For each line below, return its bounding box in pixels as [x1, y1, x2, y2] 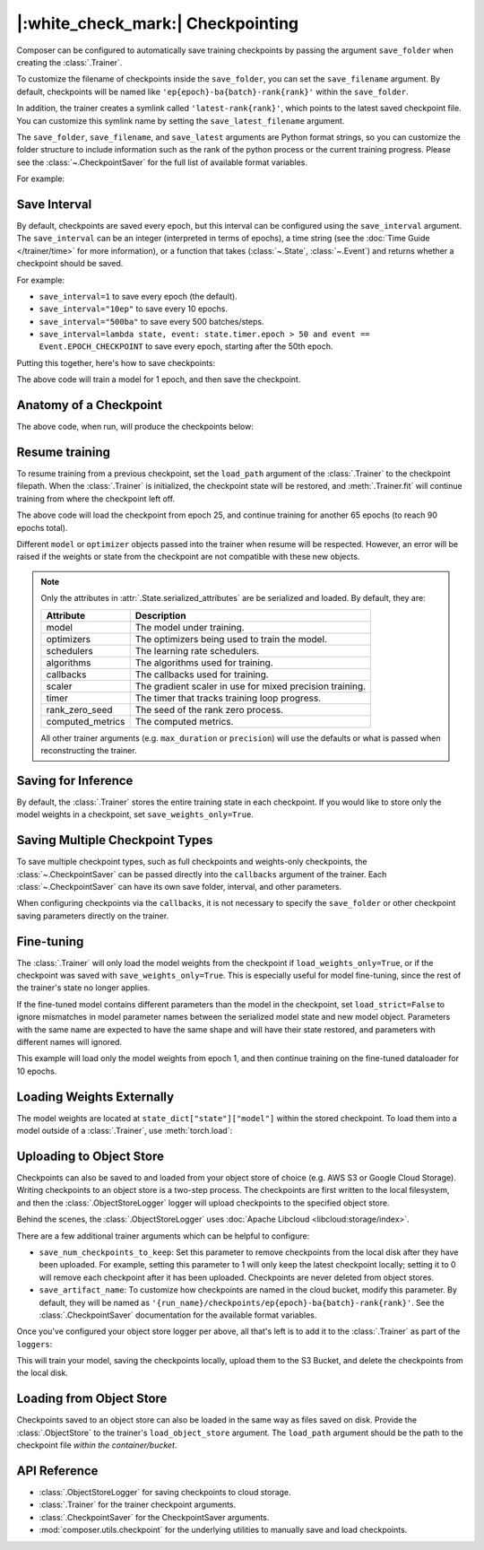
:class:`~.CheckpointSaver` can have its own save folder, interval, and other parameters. [16, 881, 342, 892]
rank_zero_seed [46, 703, 113, 716]
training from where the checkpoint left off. [16, 493, 175, 504]
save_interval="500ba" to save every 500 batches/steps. [39, 316, 264, 327]
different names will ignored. [16, 1037, 123, 1047]
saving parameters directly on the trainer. [16, 910, 169, 921]
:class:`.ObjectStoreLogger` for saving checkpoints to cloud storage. [39, 1487, 291, 1498]
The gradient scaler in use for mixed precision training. [134, 680, 367, 692]
